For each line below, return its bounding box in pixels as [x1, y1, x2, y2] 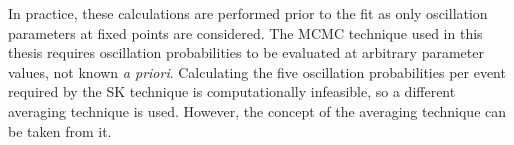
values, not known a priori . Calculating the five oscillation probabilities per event [8, 61, 506, 82]
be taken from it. [8, 120, 112, 141]
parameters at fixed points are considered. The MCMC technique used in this [8, 22, 483, 43]
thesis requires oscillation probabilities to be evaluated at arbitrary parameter [8, 42, 484, 63]
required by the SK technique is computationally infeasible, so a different [8, 81, 456, 102]
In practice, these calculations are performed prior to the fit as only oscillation [8, 3, 488, 23]
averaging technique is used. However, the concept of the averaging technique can [8, 100, 507, 121]
